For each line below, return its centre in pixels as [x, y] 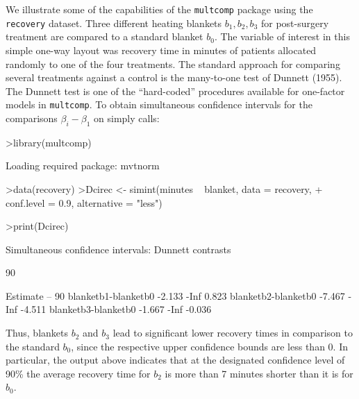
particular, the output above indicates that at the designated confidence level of [175, 360]
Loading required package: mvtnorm [83, 165]
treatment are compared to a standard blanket [105, 36]
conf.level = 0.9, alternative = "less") [84, 202]
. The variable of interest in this [282, 36]
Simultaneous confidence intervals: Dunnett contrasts [118, 249]
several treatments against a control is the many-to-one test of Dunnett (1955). [174, 77]
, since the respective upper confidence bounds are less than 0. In [209, 346]
